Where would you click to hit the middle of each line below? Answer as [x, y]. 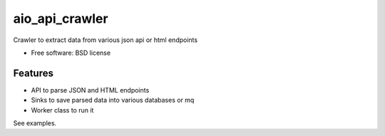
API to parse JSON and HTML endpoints [90, 90]
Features [33, 73]
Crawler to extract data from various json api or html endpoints [106, 40]
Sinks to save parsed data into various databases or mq [113, 100]
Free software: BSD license [71, 53]
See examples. [35, 123]
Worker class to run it [62, 110]
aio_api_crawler [61, 19]
